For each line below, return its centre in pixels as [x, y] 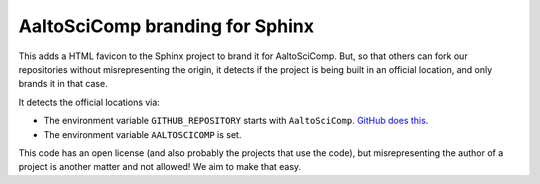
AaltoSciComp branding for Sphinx [166, 26]
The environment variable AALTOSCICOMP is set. [142, 134]
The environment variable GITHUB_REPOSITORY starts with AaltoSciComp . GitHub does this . [236, 121]
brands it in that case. [63, 84]
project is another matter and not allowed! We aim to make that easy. [160, 167]
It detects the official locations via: [89, 102]
